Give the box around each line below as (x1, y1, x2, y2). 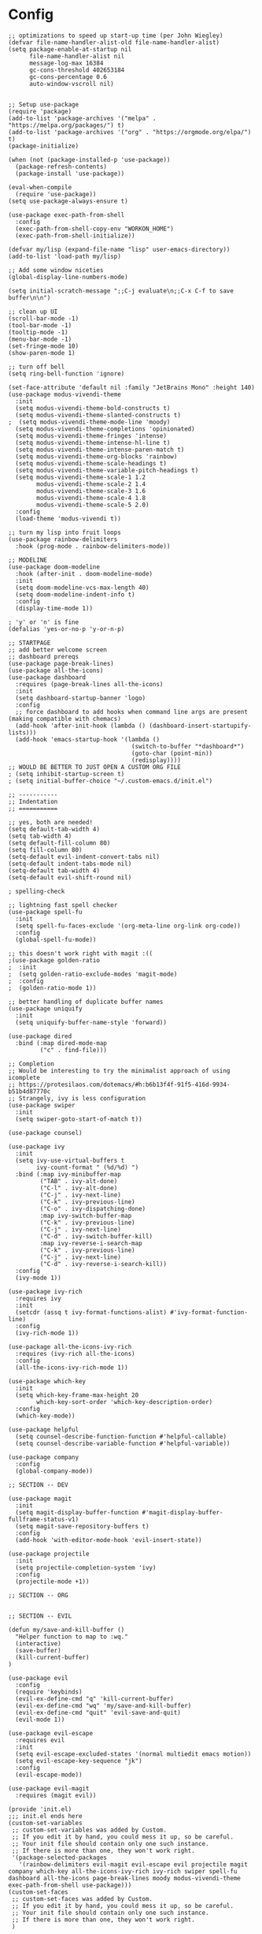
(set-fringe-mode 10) (8, 342, 79, 350)
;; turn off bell (8, 363, 65, 371)
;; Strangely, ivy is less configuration (8, 1094, 146, 1102)
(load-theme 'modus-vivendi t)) (15, 514, 122, 522)
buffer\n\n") (8, 293, 51, 301)
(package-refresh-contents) (15, 162, 108, 170)
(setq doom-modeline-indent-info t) (15, 590, 135, 599)
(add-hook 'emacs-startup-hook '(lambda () (15, 735, 160, 743)
